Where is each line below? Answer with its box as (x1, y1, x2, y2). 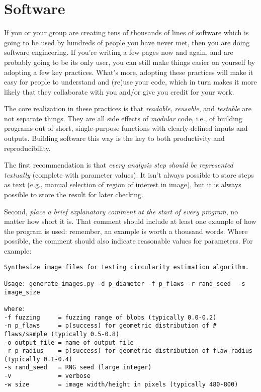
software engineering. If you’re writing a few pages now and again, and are (4, 47, 233, 57)
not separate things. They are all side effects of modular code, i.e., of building (4, 113, 242, 123)
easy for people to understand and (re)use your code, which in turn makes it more (4, 76, 257, 87)
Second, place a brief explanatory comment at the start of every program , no (4, 206, 238, 216)
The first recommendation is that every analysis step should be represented (4, 160, 233, 170)
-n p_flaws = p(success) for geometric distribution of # (4, 322, 217, 330)
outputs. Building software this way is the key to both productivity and (4, 133, 225, 143)
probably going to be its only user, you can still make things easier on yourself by (4, 56, 255, 67)
